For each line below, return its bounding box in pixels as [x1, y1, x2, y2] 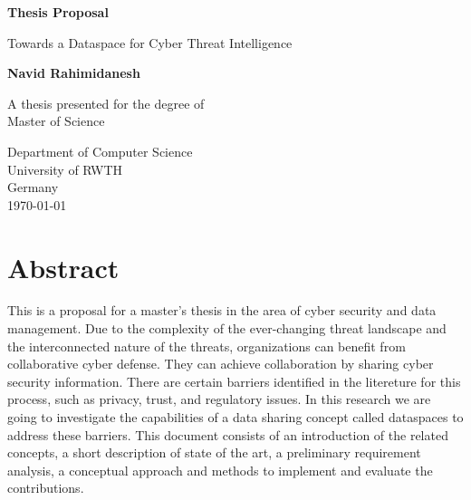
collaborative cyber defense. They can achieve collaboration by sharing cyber [7, 354, 434, 373]
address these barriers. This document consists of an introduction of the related [7, 425, 448, 444]
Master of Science [7, 111, 105, 130]
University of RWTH [7, 159, 123, 178]
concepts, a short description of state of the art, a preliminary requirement [7, 443, 421, 462]
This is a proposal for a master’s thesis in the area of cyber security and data [7, 301, 437, 320]
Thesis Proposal [7, 3, 109, 21]
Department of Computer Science [7, 141, 193, 160]
